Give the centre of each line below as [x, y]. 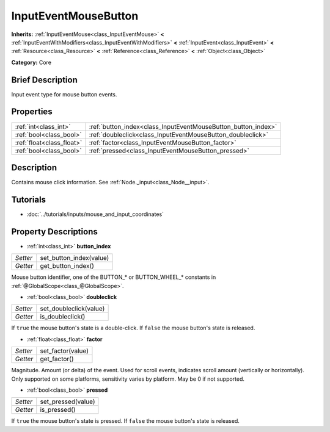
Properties [32, 112]
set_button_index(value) [75, 258]
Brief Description [44, 80]
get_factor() [57, 359]
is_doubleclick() [63, 317]
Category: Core [31, 62]
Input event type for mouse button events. [64, 94]
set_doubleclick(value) [72, 309]
